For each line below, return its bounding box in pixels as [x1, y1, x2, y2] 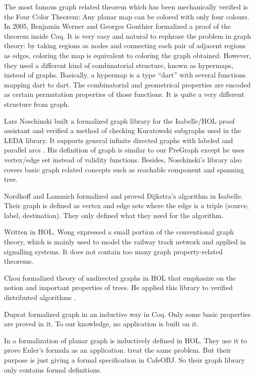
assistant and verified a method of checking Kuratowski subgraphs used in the [4, 125, 241, 136]
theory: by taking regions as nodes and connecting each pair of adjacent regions [4, 40, 246, 51]
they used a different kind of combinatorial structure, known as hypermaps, [4, 60, 234, 70]
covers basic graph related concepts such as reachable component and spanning [4, 164, 244, 174]
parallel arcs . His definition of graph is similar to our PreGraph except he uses [4, 145, 245, 155]
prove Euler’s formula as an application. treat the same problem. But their [4, 345, 231, 355]
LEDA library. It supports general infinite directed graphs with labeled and [4, 135, 233, 145]
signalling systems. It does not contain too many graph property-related [4, 246, 223, 256]
